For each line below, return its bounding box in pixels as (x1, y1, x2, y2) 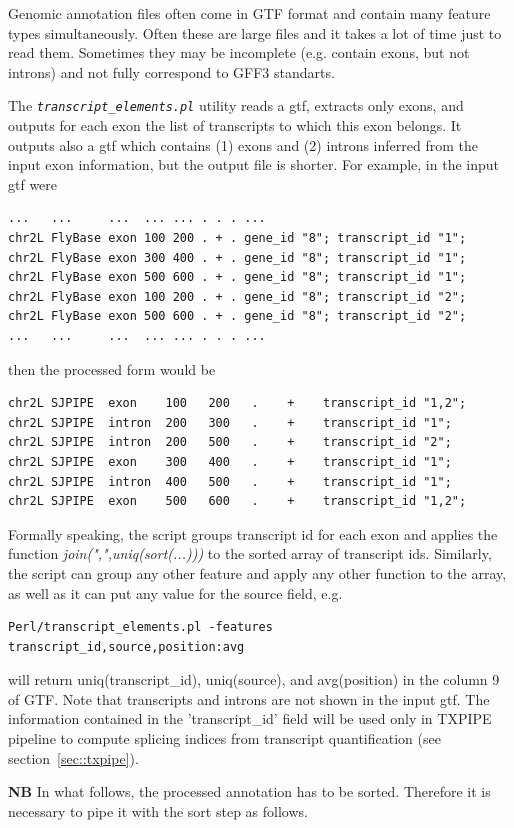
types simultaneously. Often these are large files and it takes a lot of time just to (8, 22, 502, 43)
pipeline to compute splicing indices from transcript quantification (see (8, 728, 441, 749)
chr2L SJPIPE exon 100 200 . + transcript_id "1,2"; (8, 396, 467, 411)
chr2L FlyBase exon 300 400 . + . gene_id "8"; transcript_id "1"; (8, 250, 467, 265)
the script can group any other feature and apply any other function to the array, (8, 562, 507, 583)
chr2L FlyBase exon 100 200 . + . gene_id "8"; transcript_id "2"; (8, 289, 467, 304)
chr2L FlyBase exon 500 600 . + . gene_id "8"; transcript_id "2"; (8, 309, 467, 324)
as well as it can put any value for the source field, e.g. (8, 582, 343, 603)
